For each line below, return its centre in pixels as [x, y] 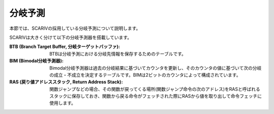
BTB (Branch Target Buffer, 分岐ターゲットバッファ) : [65, 47]
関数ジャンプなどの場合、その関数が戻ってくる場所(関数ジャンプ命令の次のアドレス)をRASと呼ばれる [155, 89]
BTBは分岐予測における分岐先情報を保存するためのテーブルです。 [118, 53]
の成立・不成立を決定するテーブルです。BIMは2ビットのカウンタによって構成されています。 [145, 75]
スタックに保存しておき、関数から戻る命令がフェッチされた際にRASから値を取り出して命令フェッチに [156, 96]
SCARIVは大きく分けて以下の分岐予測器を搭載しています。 [71, 37]
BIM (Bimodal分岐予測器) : [36, 61]
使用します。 [63, 103]
